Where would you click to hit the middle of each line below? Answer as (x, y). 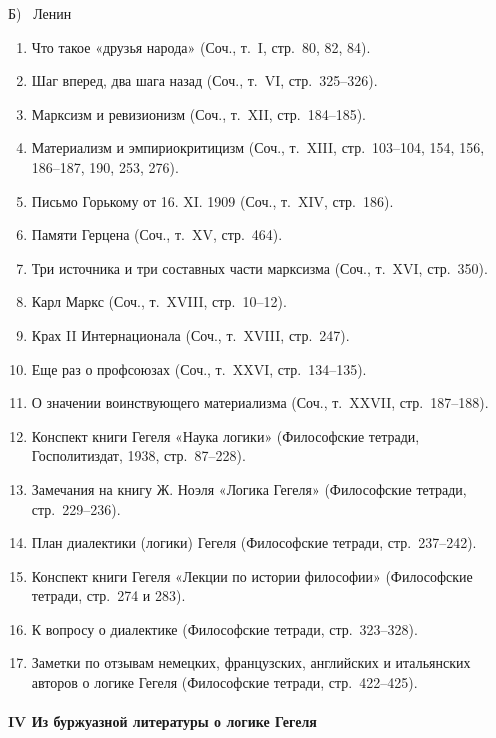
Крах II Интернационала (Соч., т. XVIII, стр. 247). (190, 334)
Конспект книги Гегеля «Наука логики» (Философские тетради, (225, 435)
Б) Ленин (40, 13)
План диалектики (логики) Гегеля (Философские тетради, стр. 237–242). (254, 542)
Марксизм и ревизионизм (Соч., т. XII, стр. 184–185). (199, 113)
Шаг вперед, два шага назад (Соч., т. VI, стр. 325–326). (204, 80)
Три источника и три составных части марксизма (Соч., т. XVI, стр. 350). (259, 267)
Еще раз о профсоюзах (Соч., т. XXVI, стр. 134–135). (199, 368)
